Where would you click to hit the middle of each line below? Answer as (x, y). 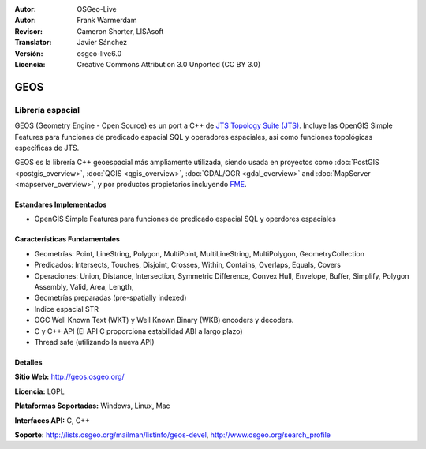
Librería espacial (47, 110)
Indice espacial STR (66, 309)
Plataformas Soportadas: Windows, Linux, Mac (92, 406)
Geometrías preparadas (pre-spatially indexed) (110, 298)
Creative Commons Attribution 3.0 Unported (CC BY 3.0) (169, 64)
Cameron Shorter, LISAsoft (120, 31)
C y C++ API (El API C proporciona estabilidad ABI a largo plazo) (139, 331)
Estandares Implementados (61, 204)
